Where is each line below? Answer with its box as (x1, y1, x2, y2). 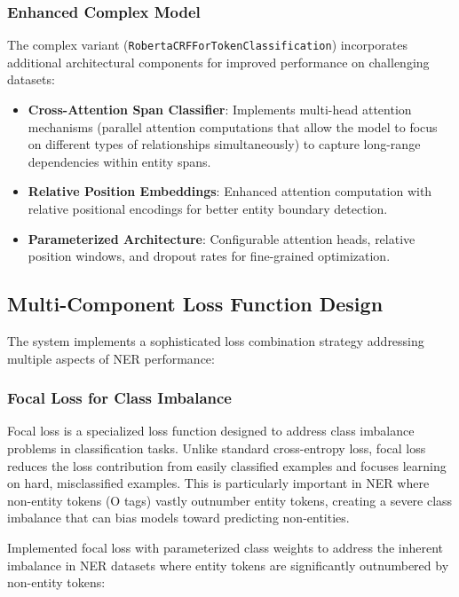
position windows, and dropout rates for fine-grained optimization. (28, 247, 391, 265)
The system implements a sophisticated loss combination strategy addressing (7, 332, 424, 350)
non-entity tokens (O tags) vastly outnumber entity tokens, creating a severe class (7, 491, 453, 509)
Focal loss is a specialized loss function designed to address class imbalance (7, 421, 415, 440)
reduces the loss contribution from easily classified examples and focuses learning (7, 456, 447, 475)
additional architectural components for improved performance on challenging (7, 52, 430, 71)
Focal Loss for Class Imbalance (7, 387, 232, 409)
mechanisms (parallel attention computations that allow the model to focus (28, 117, 438, 136)
